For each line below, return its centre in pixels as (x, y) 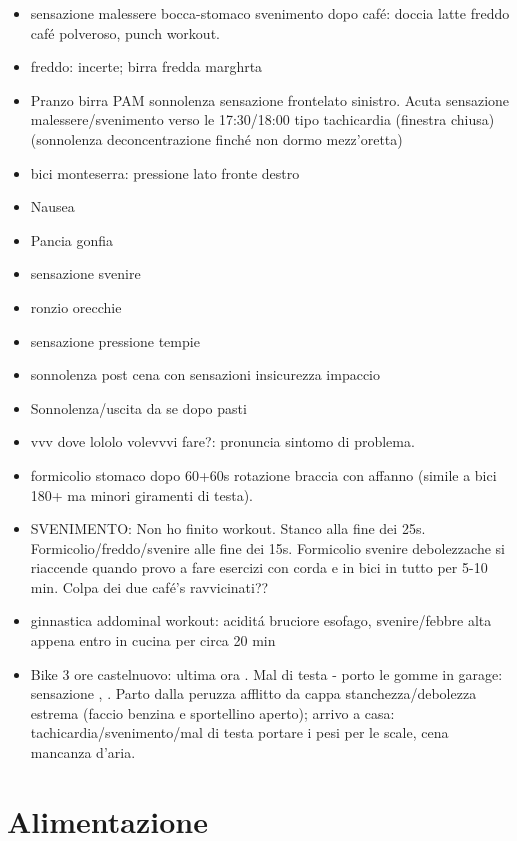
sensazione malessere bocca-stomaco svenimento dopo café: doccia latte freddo (270, 13)
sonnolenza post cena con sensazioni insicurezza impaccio (205, 374)
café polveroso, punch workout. (125, 32)
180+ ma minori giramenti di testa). (142, 494)
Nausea (52, 206)
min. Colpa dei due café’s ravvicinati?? (149, 586)
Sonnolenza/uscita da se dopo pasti (138, 407)
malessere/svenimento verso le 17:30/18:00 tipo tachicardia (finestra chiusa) (262, 119)
